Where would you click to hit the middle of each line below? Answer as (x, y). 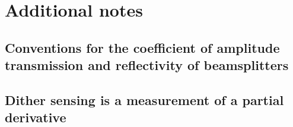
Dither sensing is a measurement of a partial (144, 99)
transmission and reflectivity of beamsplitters (147, 65)
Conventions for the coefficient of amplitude (142, 47)
